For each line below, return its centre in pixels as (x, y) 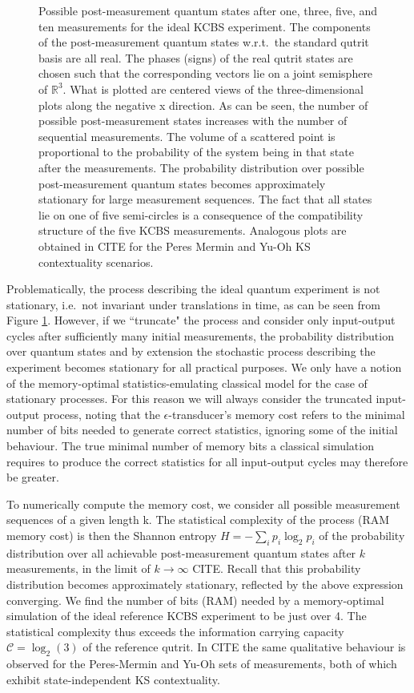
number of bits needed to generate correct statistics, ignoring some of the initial (202, 430)
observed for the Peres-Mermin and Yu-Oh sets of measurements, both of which (202, 664)
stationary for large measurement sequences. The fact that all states (205, 199)
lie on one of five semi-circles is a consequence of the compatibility (201, 214)
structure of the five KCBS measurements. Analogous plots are (193, 230)
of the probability (362, 535)
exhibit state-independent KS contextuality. (113, 679)
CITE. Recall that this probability (277, 568)
